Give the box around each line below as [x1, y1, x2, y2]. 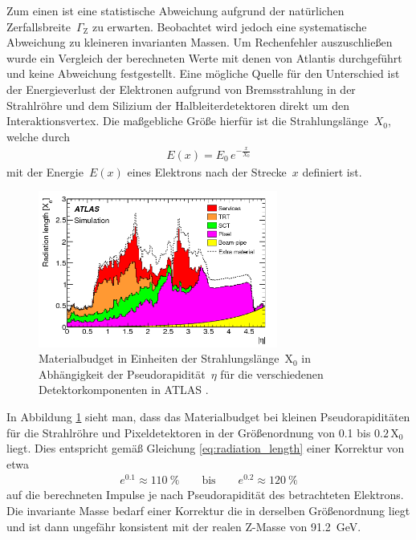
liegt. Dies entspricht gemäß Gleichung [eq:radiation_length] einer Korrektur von [6, 440, 405, 457]
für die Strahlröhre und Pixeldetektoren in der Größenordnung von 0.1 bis [6, 424, 371, 441]
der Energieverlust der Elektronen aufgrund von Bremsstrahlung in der [6, 80, 356, 97]
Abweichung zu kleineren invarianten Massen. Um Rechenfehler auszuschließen [6, 34, 393, 51]
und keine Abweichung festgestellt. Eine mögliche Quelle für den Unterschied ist [6, 65, 400, 82]
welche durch [6, 128, 70, 144]
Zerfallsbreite [6, 18, 71, 35]
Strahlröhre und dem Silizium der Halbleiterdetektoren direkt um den [6, 96, 349, 113]
